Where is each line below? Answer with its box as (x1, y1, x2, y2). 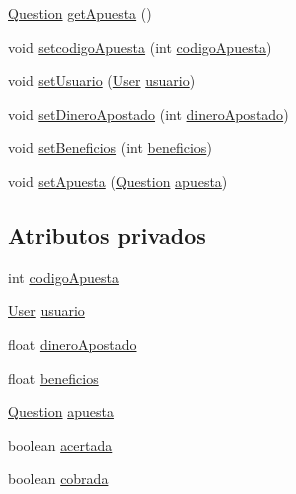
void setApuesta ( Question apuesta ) (8, 170, 228, 191)
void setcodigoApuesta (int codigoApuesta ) (8, 36, 272, 57)
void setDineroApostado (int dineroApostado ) (8, 103, 289, 124)
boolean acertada (8, 434, 113, 455)
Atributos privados (8, 219, 206, 250)
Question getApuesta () (8, 3, 152, 23)
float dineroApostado (8, 333, 137, 354)
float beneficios (8, 367, 99, 388)
